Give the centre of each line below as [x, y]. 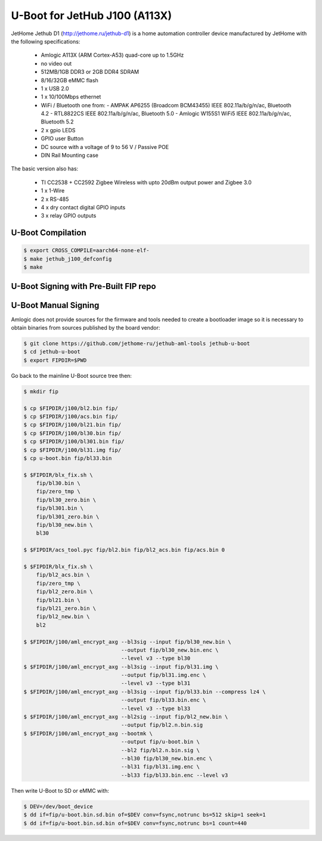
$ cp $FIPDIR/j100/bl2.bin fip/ [71, 408]
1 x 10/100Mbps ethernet [71, 97]
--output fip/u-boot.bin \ [160, 742]
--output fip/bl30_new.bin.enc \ [170, 650]
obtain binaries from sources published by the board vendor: [86, 328]
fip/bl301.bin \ [60, 508]
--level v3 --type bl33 [156, 708]
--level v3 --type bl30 [156, 658]
